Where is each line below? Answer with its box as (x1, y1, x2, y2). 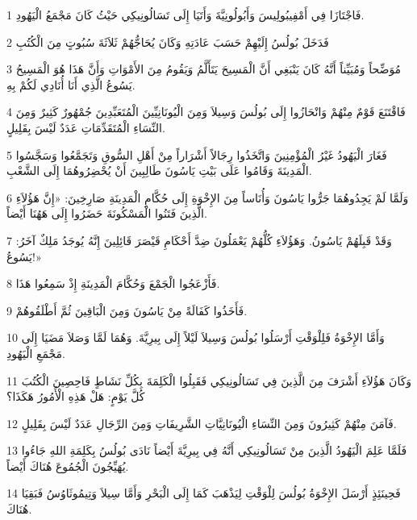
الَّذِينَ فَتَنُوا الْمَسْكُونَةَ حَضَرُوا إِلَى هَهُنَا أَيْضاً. (6, 205, 207, 222)
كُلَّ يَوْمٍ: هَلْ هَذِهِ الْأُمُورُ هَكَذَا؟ (6, 388, 145, 405)
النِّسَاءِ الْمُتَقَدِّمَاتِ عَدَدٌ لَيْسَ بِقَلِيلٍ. (6, 119, 165, 135)
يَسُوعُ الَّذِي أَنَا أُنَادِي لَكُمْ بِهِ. (6, 76, 136, 93)
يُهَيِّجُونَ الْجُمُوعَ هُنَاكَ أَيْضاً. (6, 457, 129, 474)
